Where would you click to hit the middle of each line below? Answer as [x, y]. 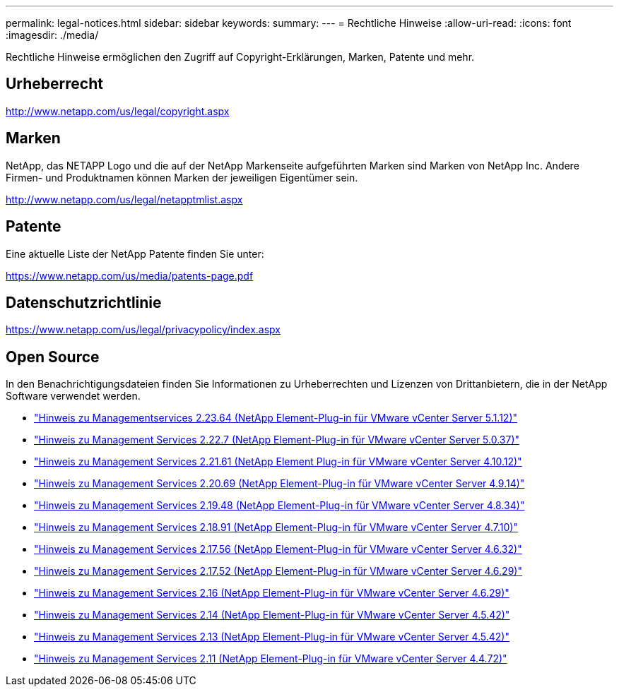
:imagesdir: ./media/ [52, 35]
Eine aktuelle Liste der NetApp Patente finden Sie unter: [135, 253]
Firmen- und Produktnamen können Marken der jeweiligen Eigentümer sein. [182, 177]
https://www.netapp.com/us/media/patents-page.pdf [130, 275]
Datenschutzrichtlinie [84, 302]
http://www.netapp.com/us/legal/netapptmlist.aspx [124, 199]
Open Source [53, 357]
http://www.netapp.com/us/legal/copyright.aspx [118, 111]
